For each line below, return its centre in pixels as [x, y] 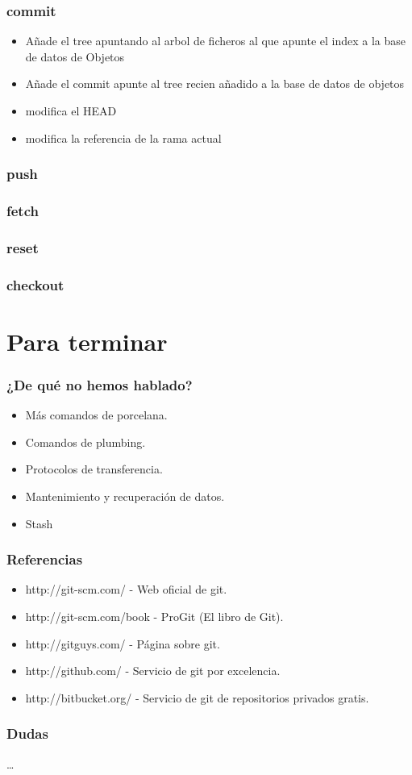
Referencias [45, 559]
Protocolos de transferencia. [94, 469]
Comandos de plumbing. [85, 442]
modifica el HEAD [71, 110]
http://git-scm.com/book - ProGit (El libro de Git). [154, 616]
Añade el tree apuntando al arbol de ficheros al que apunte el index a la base [216, 41]
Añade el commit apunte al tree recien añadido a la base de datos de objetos [215, 83]
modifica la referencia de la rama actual [123, 137]
